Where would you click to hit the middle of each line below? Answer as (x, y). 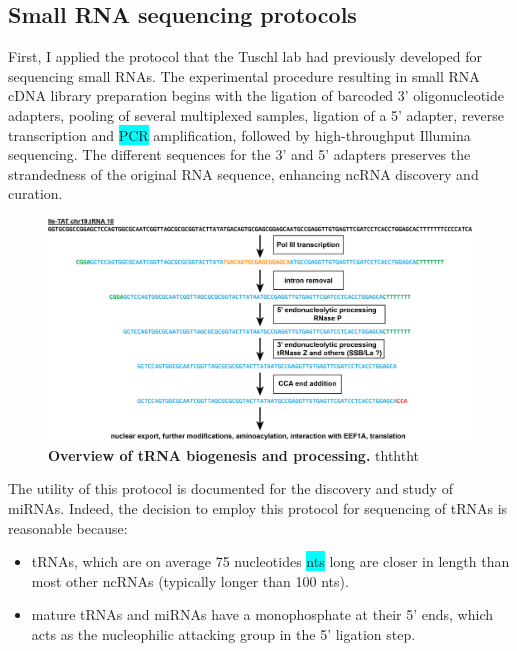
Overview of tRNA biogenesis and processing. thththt (234, 454)
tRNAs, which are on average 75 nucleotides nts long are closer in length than (270, 561)
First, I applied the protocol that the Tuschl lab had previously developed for (245, 56)
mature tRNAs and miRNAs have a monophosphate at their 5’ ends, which (262, 614)
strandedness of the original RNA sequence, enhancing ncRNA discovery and (243, 173)
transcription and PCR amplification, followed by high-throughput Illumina (239, 134)
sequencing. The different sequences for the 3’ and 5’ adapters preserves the (239, 154)
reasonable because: (68, 527)
